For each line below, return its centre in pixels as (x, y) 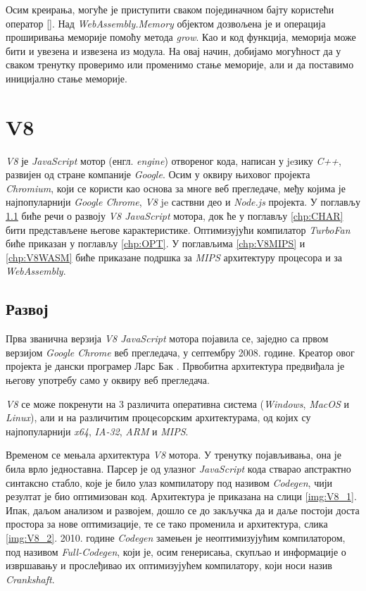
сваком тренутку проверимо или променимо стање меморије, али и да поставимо (180, 64)
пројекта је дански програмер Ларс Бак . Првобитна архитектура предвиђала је (175, 366)
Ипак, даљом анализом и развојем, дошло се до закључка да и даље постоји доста (183, 510)
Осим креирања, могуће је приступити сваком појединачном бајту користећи (170, 9)
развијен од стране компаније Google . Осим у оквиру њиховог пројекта (158, 174)
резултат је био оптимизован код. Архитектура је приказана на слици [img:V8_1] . (181, 496)
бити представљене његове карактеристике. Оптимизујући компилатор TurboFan (178, 229)
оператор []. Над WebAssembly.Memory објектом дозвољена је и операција (166, 23)
